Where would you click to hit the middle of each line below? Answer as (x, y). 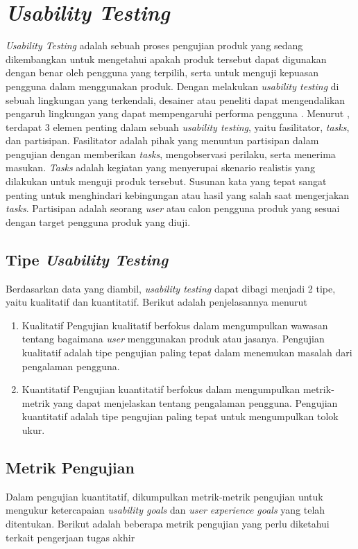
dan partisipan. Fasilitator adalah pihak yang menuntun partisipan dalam (162, 140)
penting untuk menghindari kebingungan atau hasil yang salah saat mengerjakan (178, 194)
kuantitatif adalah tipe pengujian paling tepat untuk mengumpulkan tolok (180, 416)
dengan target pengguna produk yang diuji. (98, 221)
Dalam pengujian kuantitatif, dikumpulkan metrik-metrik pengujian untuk (164, 496)
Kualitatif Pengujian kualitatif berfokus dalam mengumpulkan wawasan (175, 325)
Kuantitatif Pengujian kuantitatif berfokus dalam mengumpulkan (161, 389)
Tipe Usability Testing (87, 259)
